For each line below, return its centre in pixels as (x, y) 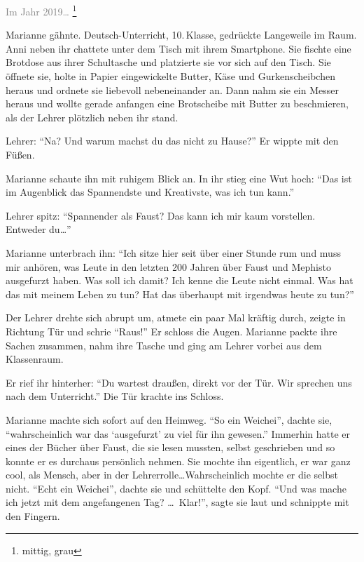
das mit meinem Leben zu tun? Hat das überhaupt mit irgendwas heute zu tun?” (180, 294)
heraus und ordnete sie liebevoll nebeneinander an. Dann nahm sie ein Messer (172, 89)
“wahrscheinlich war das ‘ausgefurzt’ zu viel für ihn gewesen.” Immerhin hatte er (178, 433)
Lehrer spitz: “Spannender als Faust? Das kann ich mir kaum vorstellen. (161, 215)
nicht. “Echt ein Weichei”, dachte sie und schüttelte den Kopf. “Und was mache (176, 488)
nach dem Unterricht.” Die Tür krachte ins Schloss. (115, 396)
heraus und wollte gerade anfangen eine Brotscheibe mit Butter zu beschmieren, (177, 103)
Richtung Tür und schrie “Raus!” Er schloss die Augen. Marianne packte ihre (171, 331)
